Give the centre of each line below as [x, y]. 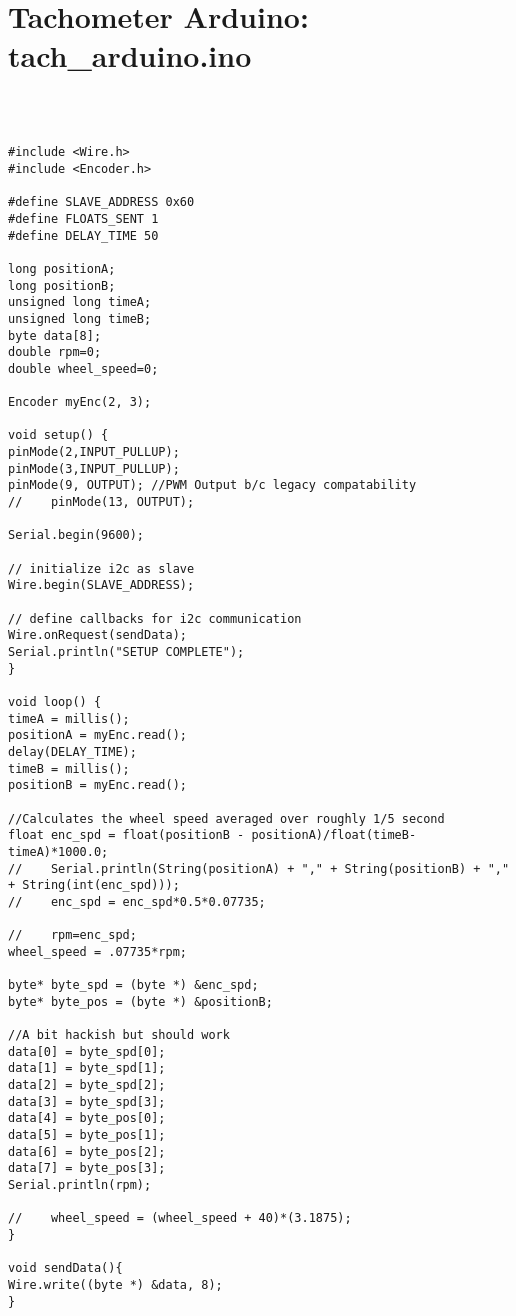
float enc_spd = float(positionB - [126, 835]
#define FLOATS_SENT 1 [83, 218]
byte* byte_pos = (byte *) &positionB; [140, 1001]
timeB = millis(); [69, 768]
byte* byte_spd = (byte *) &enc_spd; [133, 985]
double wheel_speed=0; [83, 368]
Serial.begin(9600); [76, 535]
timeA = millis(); [69, 718]
